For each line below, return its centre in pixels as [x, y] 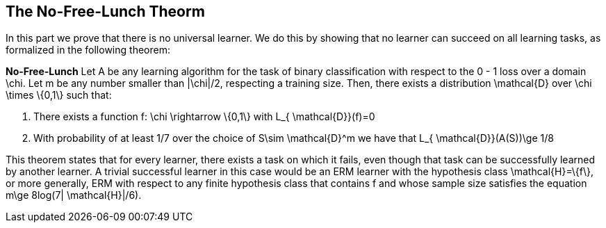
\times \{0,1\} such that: [59, 95]
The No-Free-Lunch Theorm [105, 11]
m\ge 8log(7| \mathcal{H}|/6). [74, 195]
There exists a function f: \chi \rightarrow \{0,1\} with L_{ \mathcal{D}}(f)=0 [204, 117]
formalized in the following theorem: [88, 50]
